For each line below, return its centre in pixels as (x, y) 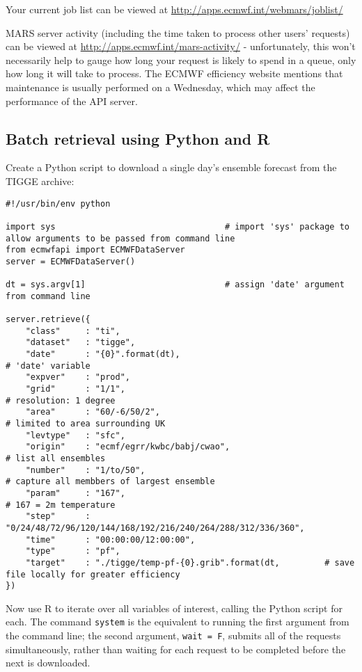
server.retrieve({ (48, 320)
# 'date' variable (48, 366)
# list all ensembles (56, 458)
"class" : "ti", (73, 331)
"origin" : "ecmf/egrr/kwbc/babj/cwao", (128, 447)
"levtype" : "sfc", (75, 435)
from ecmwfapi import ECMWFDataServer (95, 250)
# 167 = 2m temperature (61, 505)
